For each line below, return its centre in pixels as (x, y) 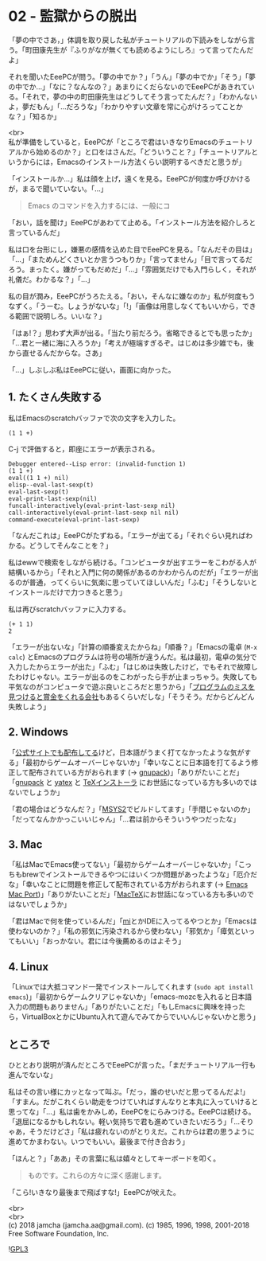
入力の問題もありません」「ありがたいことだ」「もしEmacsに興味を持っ (123, 1007)
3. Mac (25, 844)
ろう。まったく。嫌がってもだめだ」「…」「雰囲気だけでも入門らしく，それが (132, 269)
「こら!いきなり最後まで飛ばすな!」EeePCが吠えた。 (94, 1192)
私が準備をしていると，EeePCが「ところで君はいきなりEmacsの (113, 142)
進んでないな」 (33, 1075)
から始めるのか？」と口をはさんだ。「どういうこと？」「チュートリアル (137, 151)
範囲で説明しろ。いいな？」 (60, 316)
